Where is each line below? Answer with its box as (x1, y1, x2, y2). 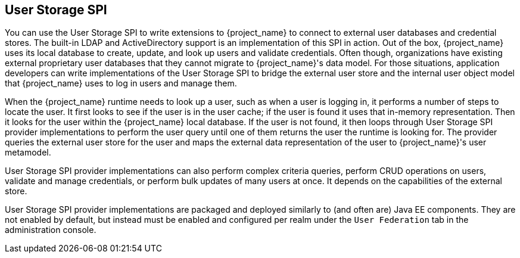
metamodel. (5, 147, 51, 158)
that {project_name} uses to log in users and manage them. (5, 78, 237, 89)
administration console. (5, 225, 96, 235)
